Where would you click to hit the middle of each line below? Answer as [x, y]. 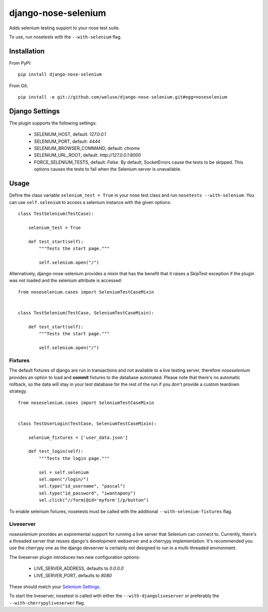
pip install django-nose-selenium [60, 74]
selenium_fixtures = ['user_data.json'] [78, 437]
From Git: [19, 86]
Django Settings [34, 111]
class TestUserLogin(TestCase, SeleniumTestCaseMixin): [87, 423]
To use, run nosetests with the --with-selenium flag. [65, 37]
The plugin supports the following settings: [53, 123]
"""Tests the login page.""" [74, 458]
